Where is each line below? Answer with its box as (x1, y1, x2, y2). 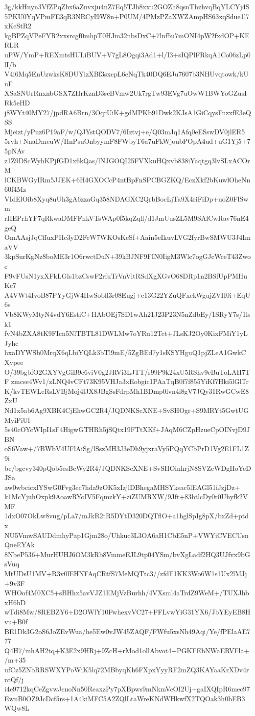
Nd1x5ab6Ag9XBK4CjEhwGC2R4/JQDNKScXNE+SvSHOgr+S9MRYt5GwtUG (4, 405, 249, 415)
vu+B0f (4, 616, 28, 626)
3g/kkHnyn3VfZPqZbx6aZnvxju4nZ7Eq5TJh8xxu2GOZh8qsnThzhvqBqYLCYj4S (4, 1, 250, 11)
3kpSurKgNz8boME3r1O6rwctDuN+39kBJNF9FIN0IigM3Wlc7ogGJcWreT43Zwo (4, 251, 251, 261)
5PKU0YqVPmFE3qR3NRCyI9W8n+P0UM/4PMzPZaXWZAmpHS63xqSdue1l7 (4, 11, 250, 21)
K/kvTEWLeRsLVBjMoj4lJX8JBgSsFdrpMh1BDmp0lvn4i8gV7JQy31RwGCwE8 (4, 385, 249, 396)
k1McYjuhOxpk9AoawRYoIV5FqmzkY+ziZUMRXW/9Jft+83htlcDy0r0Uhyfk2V (4, 491, 248, 502)
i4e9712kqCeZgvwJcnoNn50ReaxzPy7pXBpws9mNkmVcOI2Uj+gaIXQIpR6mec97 (4, 684, 250, 694)
